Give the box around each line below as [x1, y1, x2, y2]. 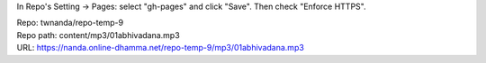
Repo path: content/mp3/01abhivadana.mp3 [16, 29, 180, 40]
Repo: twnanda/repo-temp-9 [16, 18, 124, 28]
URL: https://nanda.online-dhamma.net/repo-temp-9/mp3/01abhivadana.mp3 [16, 43, 305, 53]
